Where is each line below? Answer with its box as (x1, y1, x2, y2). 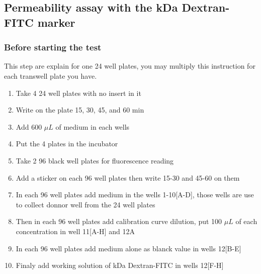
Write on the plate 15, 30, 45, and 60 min (16, 104, 144, 115)
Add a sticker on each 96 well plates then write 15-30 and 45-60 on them (16, 172, 240, 183)
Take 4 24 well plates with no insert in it (16, 87, 141, 98)
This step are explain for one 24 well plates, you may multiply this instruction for (4, 61, 255, 71)
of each (235, 216, 257, 227)
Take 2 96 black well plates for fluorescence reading (16, 155, 174, 166)
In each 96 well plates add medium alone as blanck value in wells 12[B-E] (16, 243, 241, 253)
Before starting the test (4, 41, 102, 53)
